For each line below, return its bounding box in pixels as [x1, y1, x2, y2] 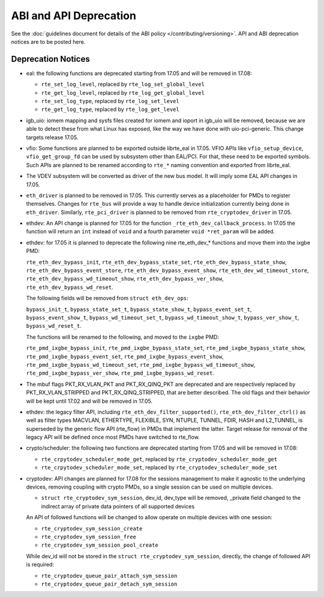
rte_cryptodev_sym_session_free [41, 533, 136, 540]
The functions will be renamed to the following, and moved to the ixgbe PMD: [26, 333, 219, 340]
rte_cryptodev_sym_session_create [41, 525, 143, 532]
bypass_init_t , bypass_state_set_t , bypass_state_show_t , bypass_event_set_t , [26, 306, 252, 313]
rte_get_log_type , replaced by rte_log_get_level [41, 105, 179, 113]
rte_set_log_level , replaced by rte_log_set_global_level [41, 81, 205, 88]
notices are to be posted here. [11, 38, 86, 45]
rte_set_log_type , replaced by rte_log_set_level [41, 98, 179, 105]
